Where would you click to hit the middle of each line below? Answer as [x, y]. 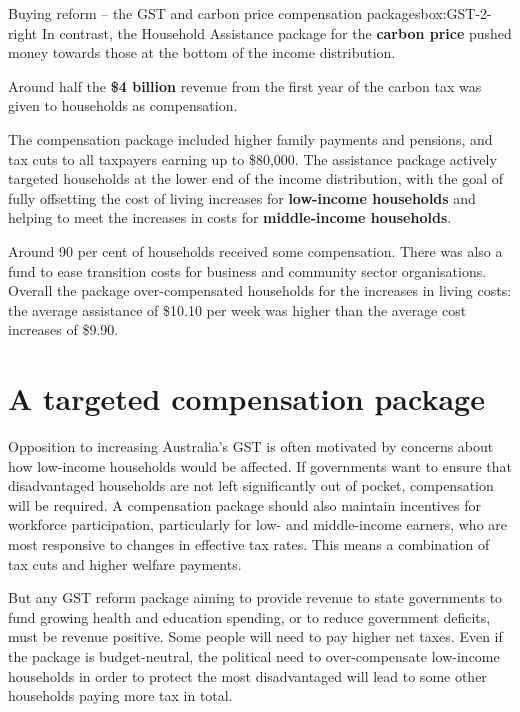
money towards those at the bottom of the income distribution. [202, 52]
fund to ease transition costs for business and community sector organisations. [247, 270]
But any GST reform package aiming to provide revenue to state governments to [255, 597]
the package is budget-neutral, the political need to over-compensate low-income [254, 655]
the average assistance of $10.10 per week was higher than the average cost [237, 309]
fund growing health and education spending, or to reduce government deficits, [249, 616]
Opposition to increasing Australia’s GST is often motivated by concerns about [251, 446]
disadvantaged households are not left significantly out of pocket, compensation [251, 485]
